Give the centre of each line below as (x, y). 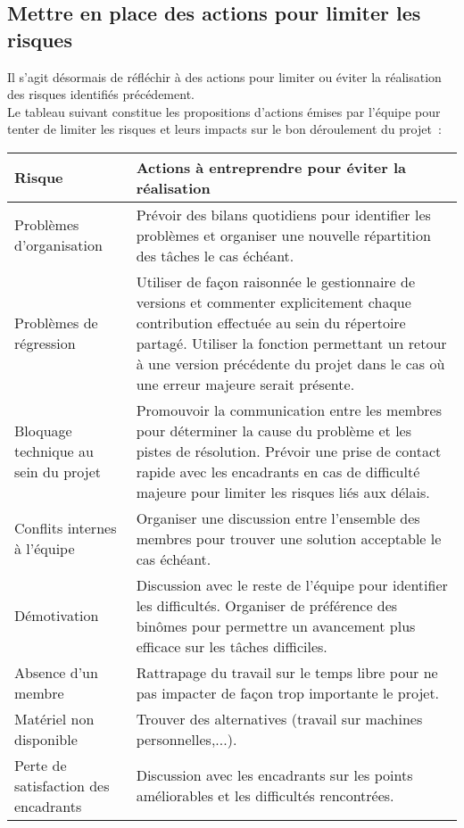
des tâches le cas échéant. (215, 255)
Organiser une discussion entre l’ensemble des (278, 517)
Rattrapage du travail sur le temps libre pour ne (287, 672)
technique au (54, 451)
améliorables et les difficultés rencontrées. (265, 796)
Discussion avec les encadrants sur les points (274, 775)
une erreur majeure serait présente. (245, 384)
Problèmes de (56, 322)
